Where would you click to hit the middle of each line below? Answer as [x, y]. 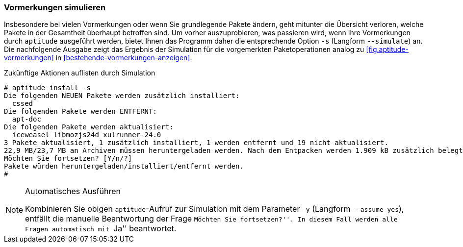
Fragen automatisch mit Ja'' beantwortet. [101, 229]
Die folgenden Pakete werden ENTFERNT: [80, 111]
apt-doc [26, 119]
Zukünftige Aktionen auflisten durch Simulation [80, 73]
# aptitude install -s [48, 88]
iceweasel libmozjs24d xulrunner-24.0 [87, 135]
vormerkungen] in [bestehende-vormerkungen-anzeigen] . [98, 58]
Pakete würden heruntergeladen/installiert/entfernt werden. [124, 166]
